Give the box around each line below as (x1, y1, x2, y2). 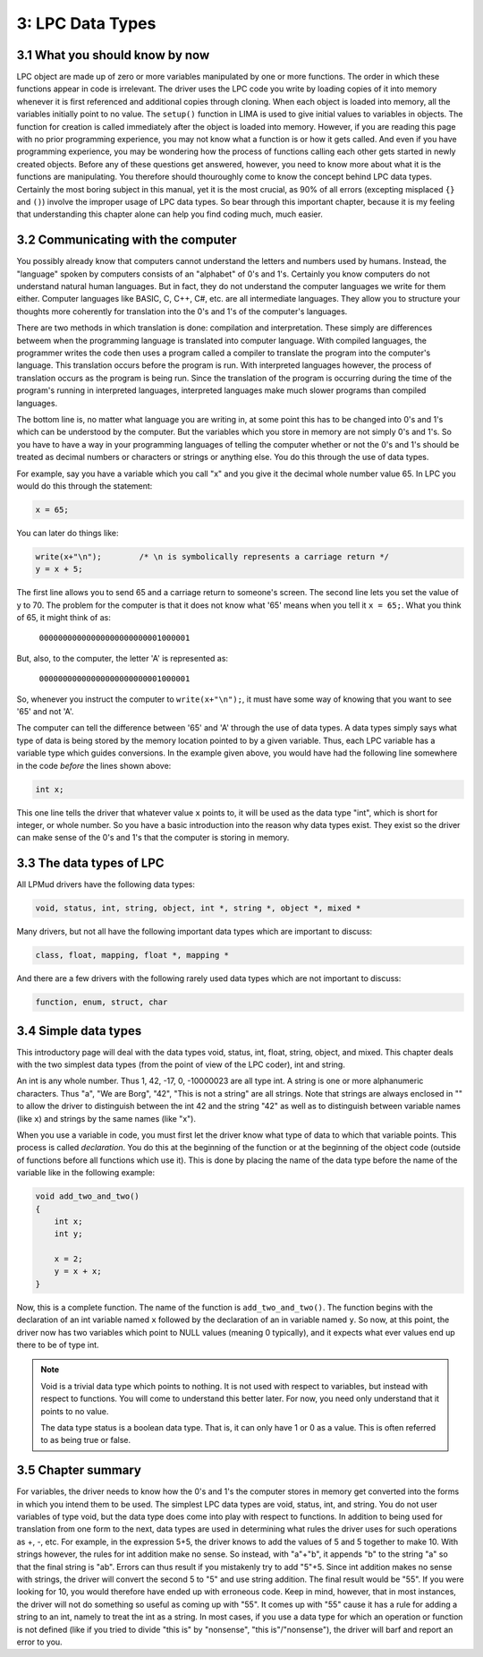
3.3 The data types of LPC (16, 856, 165, 871)
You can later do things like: (16, 527, 119, 538)
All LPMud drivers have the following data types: (16, 879, 196, 890)
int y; (54, 1229, 83, 1239)
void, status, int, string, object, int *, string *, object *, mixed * (35, 903, 361, 913)
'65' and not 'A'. (16, 705, 74, 716)
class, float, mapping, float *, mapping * (35, 950, 230, 961)
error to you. (16, 1636, 63, 1647)
